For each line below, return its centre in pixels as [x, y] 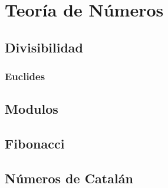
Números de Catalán [69, 178]
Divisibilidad [44, 47]
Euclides [25, 76]
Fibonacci [35, 144]
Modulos [32, 109]
